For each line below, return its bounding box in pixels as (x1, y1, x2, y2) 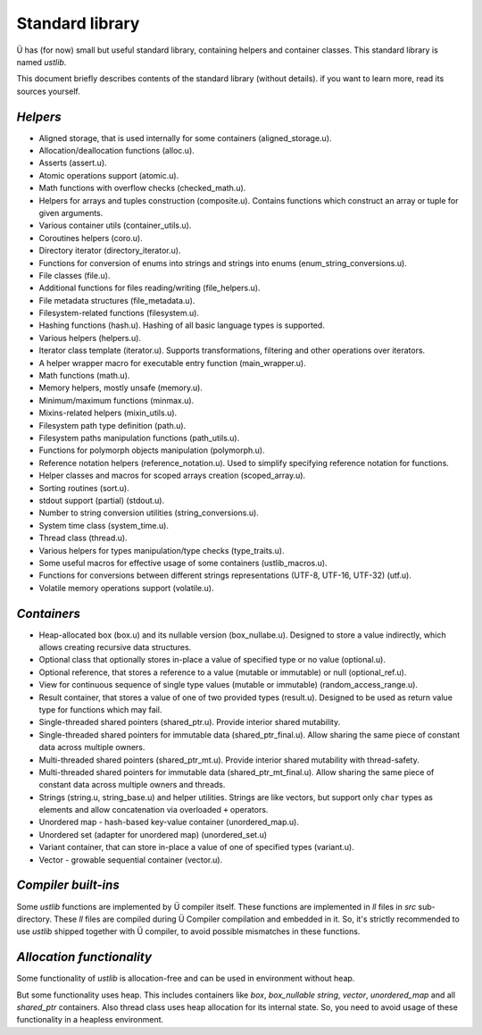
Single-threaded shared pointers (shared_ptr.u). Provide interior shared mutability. (38, 717, 341, 728)
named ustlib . (16, 56, 67, 67)
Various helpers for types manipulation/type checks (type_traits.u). (38, 545, 285, 555)
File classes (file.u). (38, 270, 111, 280)
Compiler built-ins (16, 878, 120, 893)
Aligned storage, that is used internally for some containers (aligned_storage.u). (38, 132, 332, 143)
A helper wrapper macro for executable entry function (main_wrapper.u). (38, 357, 307, 368)
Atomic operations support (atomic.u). (38, 170, 179, 180)
